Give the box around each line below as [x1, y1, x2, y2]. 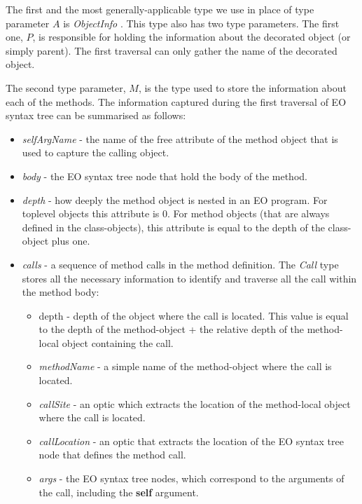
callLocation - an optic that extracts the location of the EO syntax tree [39, 433, 344, 448]
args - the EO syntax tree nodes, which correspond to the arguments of [39, 471, 344, 486]
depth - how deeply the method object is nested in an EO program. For [22, 192, 328, 207]
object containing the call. [62, 335, 174, 350]
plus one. [51, 233, 90, 248]
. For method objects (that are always [167, 206, 330, 221]
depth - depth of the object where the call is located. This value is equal [39, 308, 349, 322]
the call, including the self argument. [39, 484, 199, 499]
